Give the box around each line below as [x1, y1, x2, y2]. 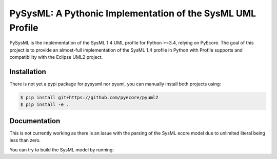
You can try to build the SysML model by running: [9, 146, 114, 153]
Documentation [9, 117, 61, 125]
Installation [9, 67, 46, 76]
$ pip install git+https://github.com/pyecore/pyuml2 [20, 95, 159, 101]
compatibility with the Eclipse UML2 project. [9, 54, 103, 60]
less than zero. [9, 137, 41, 143]
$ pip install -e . [20, 102, 69, 107]
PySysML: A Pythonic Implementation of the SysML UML [9, 8, 256, 19]
